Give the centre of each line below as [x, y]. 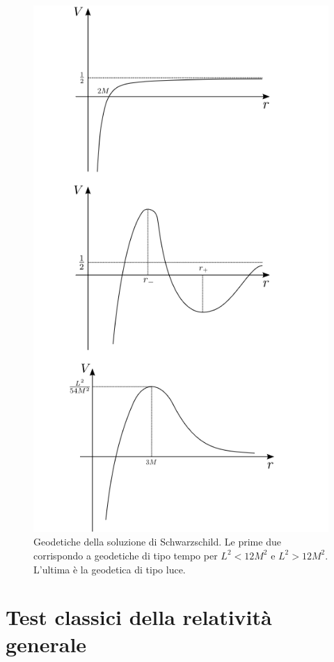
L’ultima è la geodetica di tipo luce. [110, 569]
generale [46, 644]
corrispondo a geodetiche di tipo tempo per [126, 555]
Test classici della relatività [139, 617]
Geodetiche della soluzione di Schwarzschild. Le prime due [157, 542]
